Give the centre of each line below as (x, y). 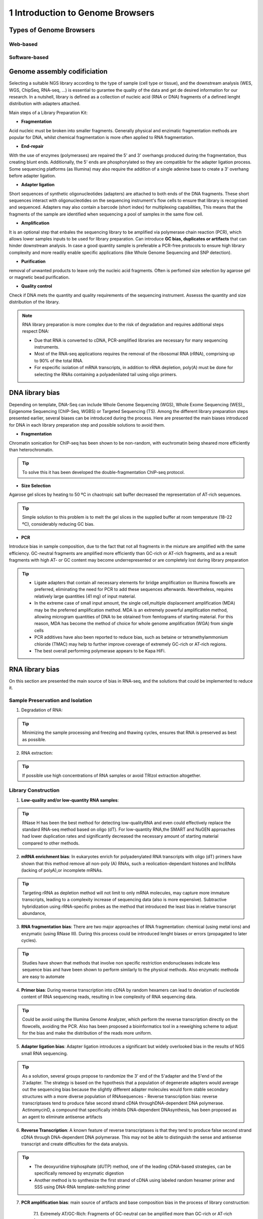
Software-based (29, 57)
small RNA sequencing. (45, 1053)
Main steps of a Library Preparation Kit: (48, 113)
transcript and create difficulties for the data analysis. (75, 1144)
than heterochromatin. (31, 450)
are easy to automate (43, 976)
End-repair (32, 146)
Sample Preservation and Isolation (50, 700)
